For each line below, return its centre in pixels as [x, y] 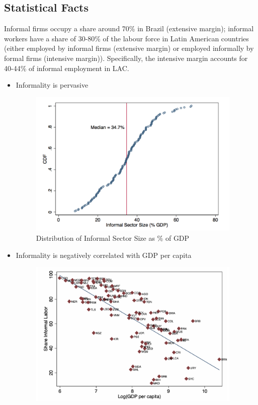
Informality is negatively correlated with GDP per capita [104, 255]
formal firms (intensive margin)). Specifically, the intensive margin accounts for [126, 58]
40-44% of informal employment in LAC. [67, 68]
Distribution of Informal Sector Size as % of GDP [113, 238]
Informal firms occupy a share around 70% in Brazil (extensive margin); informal [129, 28]
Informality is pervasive [52, 85]
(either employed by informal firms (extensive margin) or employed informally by [129, 48]
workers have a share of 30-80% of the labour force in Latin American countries [126, 38]
